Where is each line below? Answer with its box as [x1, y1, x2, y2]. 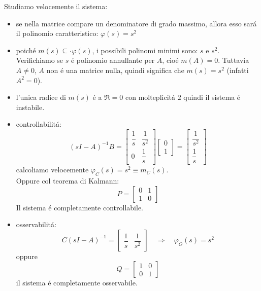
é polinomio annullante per [71, 55, 155, 65]
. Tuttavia [218, 55, 249, 65]
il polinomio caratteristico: [16, 28, 99, 39]
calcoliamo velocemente [16, 164, 89, 175]
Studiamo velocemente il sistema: [4, 1, 108, 11]
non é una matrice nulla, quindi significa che [46, 64, 184, 75]
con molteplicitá [125, 92, 175, 102]
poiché [16, 45, 36, 55]
